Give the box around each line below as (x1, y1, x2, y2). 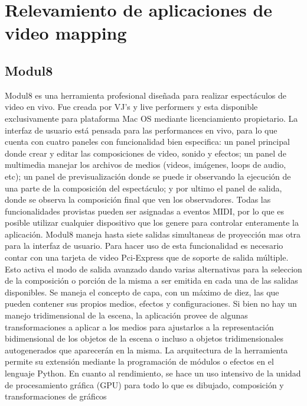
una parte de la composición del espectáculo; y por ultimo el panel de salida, (5, 181, 282, 194)
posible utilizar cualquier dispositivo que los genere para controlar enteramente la (5, 216, 299, 229)
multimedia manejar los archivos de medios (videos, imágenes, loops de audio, (5, 158, 286, 171)
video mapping (5, 21, 127, 45)
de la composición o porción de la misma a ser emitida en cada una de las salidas (5, 274, 298, 287)
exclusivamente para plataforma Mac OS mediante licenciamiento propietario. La (5, 112, 298, 124)
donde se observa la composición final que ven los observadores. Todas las (5, 193, 271, 206)
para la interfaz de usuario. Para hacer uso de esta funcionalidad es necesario (5, 239, 283, 252)
